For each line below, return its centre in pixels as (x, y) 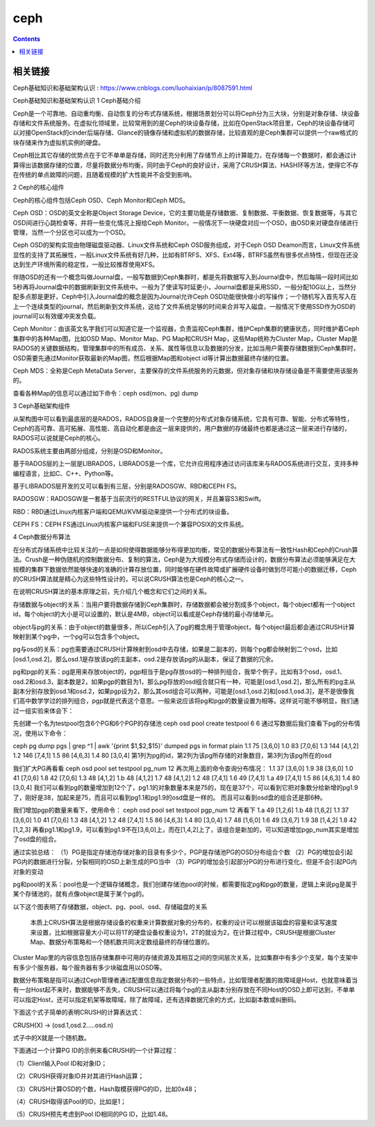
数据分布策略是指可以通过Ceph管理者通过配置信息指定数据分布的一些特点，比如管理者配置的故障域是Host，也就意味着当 (185, 980)
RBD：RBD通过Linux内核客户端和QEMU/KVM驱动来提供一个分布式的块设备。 (123, 511)
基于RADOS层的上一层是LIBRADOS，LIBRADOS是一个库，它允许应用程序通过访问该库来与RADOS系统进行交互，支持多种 (186, 464)
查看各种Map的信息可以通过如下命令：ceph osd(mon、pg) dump (106, 393)
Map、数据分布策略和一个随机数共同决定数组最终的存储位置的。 (122, 942)
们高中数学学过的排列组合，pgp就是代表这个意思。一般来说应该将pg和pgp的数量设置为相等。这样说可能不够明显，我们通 (186, 701)
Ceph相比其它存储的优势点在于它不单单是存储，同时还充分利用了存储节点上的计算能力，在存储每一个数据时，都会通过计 (185, 155)
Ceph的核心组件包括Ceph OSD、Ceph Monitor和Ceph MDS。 (101, 200)
